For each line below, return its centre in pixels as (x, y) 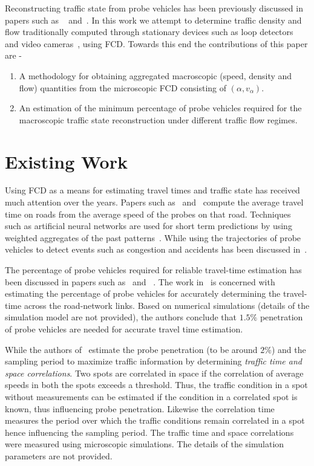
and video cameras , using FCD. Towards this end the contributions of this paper (156, 43)
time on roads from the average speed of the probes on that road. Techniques (148, 214)
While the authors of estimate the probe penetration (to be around (131, 349)
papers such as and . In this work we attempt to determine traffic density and (153, 20)
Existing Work (66, 161)
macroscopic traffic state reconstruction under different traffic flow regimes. (158, 119)
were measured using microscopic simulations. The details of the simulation (145, 444)
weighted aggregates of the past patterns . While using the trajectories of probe (153, 237)
